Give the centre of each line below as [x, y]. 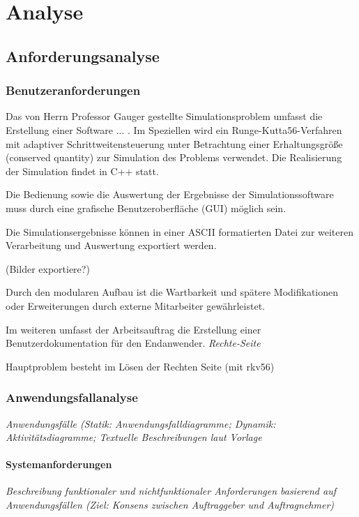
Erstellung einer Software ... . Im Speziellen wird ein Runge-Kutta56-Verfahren [174, 129]
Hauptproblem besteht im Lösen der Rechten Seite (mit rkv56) [140, 366]
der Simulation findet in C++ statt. [82, 171]
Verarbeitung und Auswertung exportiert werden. [111, 245]
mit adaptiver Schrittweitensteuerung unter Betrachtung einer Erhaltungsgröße [174, 143]
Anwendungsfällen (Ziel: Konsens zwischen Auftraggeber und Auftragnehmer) [170, 505]
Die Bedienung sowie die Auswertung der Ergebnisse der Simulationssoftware [170, 194]
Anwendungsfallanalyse [72, 397]
